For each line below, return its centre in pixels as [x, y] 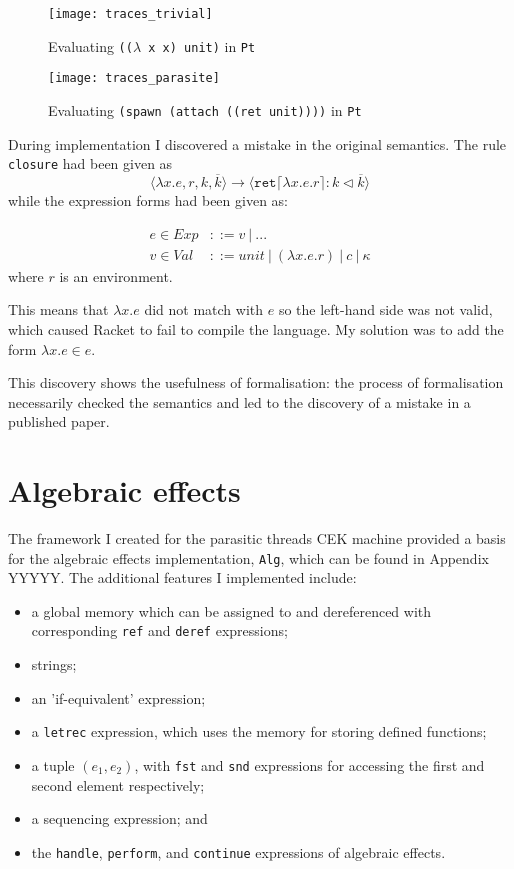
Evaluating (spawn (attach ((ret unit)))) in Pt [205, 109]
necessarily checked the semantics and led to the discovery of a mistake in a [239, 401]
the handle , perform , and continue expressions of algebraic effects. [238, 851]
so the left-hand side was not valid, [385, 309]
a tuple [53, 764]
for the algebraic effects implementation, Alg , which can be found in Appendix [248, 557]
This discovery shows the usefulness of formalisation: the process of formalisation [256, 382]
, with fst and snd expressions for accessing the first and [309, 764]
